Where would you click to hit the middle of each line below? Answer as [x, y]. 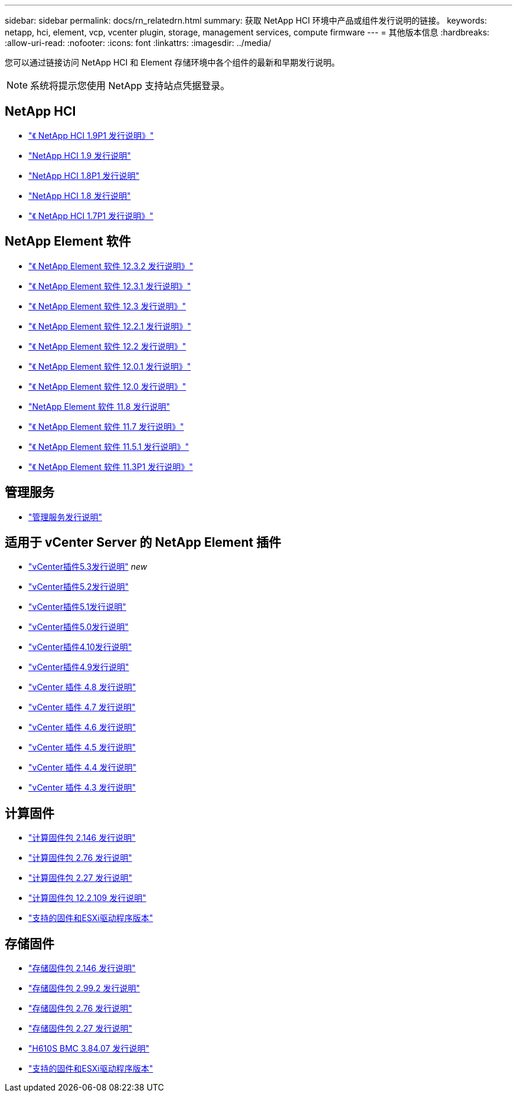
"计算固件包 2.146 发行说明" [82, 838]
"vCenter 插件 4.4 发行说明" [82, 768]
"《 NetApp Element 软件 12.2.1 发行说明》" [110, 326]
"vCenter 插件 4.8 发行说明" [82, 687]
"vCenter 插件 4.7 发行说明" [82, 707]
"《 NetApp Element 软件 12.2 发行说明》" [107, 346]
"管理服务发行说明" [66, 517]
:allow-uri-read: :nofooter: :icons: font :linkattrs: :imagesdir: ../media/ [138, 43]
